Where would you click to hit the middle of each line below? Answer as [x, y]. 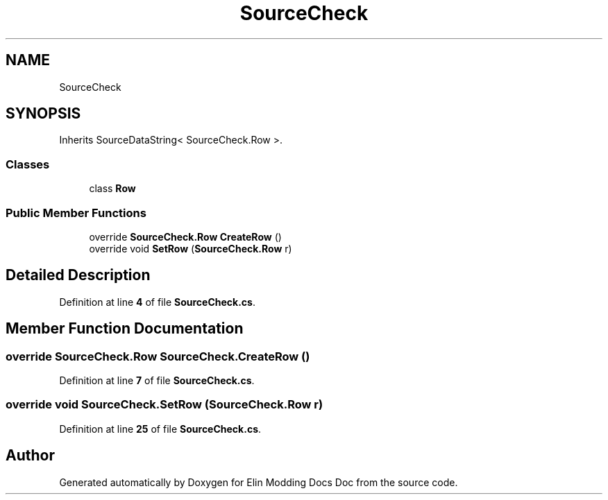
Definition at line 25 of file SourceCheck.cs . [160, 429]
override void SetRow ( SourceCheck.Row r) [191, 248]
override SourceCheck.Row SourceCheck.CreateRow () [158, 356]
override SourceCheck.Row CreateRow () [185, 236]
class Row [112, 189]
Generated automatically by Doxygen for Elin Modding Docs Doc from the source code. [259, 482]
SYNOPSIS [43, 114]
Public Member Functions [76, 213]
